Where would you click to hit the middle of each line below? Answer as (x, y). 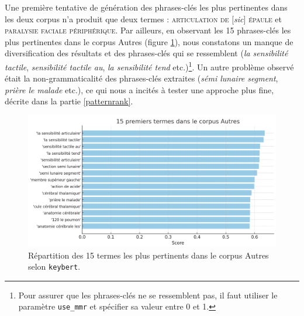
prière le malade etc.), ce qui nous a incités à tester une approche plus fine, (139, 89)
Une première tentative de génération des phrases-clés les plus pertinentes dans (146, 7)
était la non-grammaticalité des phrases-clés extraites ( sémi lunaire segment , (141, 78)
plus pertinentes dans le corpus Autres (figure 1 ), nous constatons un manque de (149, 41)
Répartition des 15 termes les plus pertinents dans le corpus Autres (148, 255)
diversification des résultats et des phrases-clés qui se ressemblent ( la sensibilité (146, 53)
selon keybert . (54, 266)
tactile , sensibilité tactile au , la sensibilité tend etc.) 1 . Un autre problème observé (149, 66)
